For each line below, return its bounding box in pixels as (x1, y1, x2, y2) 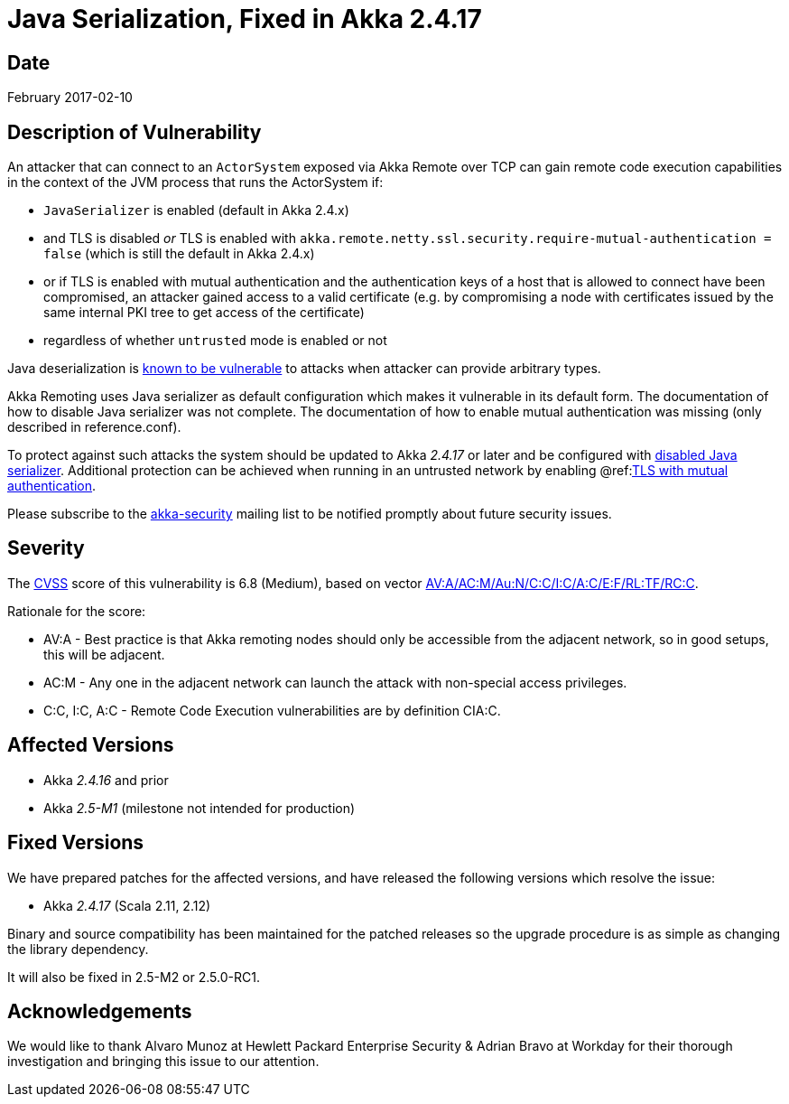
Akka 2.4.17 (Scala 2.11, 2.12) (43, 897, 211, 913)
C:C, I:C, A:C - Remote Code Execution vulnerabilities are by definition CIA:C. (43, 702, 501, 718)
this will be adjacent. (43, 646, 165, 662)
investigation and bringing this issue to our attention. (7, 1053, 320, 1070)
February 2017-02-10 (7, 89, 133, 106)
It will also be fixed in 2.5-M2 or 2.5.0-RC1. (7, 968, 260, 985)
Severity (7, 537, 85, 560)
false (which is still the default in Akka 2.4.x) (43, 246, 315, 262)
